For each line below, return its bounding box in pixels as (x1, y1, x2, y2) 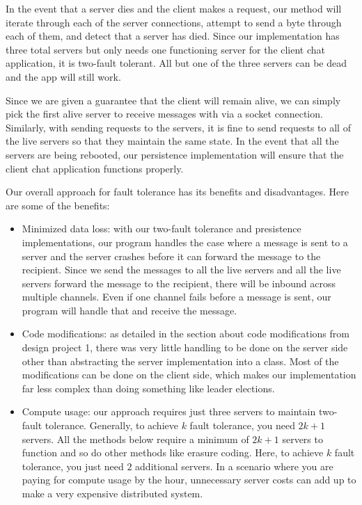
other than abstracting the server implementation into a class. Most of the (22, 353, 339, 368)
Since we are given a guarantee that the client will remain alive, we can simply (6, 93, 341, 107)
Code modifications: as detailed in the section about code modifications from (22, 326, 349, 341)
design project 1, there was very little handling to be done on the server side (22, 340, 348, 355)
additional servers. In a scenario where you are (135, 458, 333, 473)
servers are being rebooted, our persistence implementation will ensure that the (6, 147, 344, 161)
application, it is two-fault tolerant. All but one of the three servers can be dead (6, 56, 347, 70)
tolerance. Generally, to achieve (45, 418, 178, 433)
